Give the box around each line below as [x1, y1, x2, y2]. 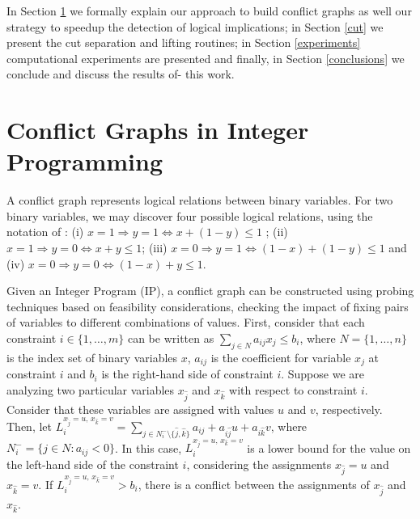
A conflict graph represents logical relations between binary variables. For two [6, 192, 393, 209]
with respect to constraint [229, 381, 358, 398]
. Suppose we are [281, 365, 364, 382]
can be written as [127, 330, 214, 347]
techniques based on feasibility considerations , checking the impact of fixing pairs [6, 297, 409, 314]
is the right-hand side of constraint [101, 365, 274, 382]
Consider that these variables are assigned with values [6, 400, 274, 417]
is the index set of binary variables [6, 348, 178, 365]
